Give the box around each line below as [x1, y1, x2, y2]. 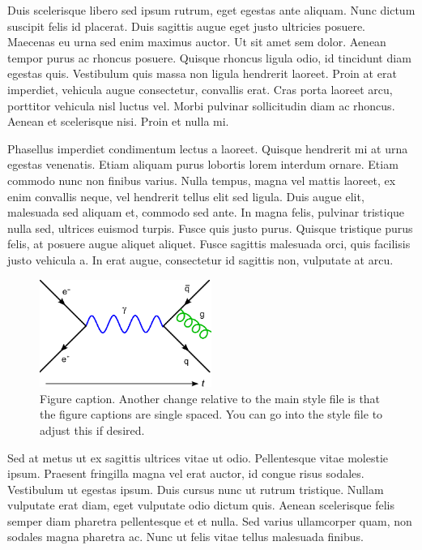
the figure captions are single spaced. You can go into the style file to [40, 406, 383, 423]
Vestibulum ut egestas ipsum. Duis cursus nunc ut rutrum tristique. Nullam [7, 480, 384, 497]
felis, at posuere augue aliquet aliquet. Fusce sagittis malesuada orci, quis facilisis [7, 235, 411, 252]
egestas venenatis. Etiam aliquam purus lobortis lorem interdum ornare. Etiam [7, 156, 399, 173]
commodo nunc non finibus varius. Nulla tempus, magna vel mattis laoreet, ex [7, 171, 396, 188]
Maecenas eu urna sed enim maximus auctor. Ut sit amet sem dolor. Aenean [7, 33, 386, 50]
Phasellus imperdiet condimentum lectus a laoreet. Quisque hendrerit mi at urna [7, 140, 408, 157]
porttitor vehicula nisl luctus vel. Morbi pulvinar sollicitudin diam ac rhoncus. [7, 97, 395, 114]
